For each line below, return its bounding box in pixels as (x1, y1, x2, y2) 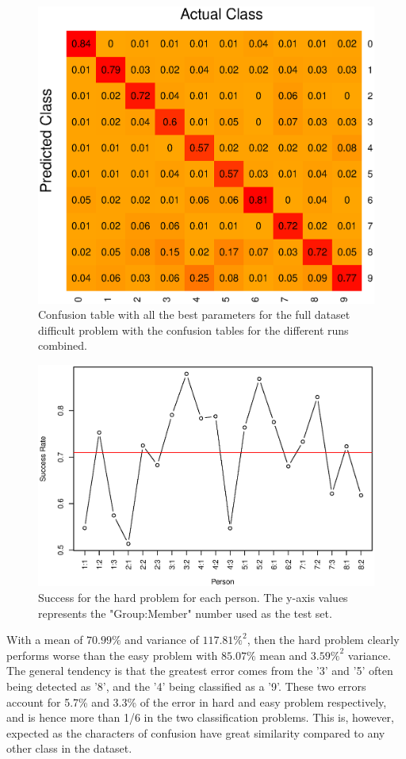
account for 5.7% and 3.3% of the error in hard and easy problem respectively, (6, 693, 387, 710)
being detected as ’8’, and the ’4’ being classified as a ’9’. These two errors (6, 677, 366, 694)
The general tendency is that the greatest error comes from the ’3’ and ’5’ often (6, 662, 393, 679)
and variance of (124, 631, 199, 648)
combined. (38, 337, 87, 354)
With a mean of (6, 631, 83, 648)
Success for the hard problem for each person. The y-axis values (38, 588, 348, 605)
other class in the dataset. (6, 740, 132, 757)
